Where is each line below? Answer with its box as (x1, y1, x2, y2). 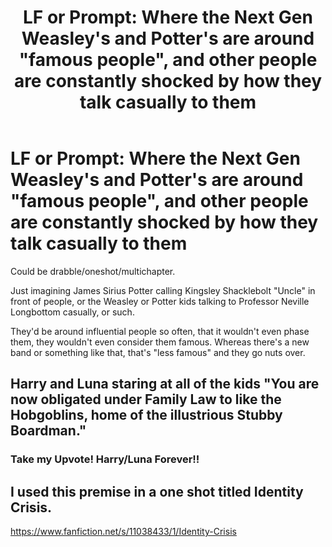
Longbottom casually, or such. (10, 306, 135, 318)
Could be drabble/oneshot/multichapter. (10, 265, 176, 277)
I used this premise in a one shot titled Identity (10, 483, 304, 500)
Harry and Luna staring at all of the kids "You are (10, 376, 320, 393)
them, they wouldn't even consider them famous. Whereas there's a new (10, 336, 310, 348)
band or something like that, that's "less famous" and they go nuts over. (10, 346, 306, 358)
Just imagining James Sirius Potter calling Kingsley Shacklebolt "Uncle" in (10, 284, 316, 296)
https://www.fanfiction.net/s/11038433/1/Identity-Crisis (10, 526, 237, 538)
